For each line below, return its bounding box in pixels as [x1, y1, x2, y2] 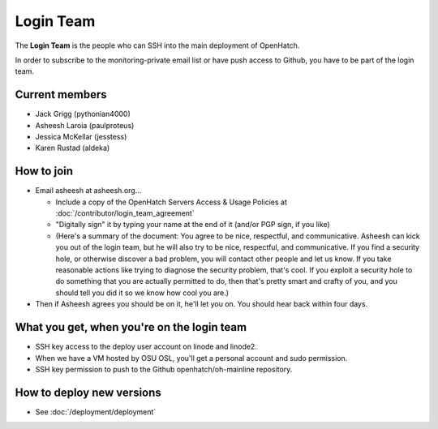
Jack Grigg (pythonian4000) [35, 109, 131, 119]
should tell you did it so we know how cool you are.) [55, 288, 230, 298]
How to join [15, 165, 73, 178]
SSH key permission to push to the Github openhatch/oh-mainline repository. [35, 364, 293, 374]
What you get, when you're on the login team [15, 320, 247, 334]
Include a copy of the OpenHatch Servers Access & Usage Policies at [55, 197, 287, 207]
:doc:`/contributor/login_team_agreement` [55, 208, 195, 218]
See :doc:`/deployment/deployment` [35, 406, 157, 417]
